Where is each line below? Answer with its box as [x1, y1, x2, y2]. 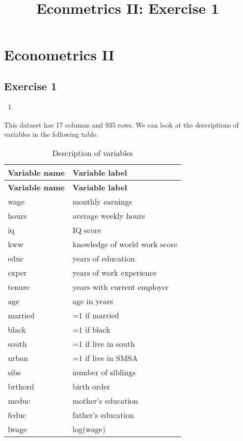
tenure [8, 281, 30, 292]
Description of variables [52, 147, 133, 158]
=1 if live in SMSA [72, 352, 138, 363]
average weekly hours [72, 209, 145, 221]
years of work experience [72, 266, 157, 278]
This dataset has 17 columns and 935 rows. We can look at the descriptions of [4, 119, 239, 130]
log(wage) [72, 423, 106, 435]
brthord [8, 380, 34, 392]
